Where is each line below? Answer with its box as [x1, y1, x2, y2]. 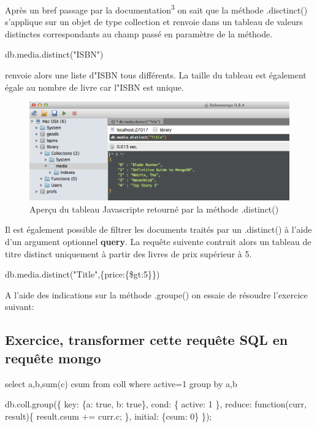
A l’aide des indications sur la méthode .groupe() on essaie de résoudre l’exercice [5, 288, 308, 301]
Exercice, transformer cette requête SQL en [5, 330, 288, 349]
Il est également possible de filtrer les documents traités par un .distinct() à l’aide [5, 223, 312, 236]
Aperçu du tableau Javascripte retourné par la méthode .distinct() [29, 202, 279, 215]
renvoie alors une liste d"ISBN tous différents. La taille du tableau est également [5, 69, 307, 81]
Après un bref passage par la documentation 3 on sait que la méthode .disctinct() [5, 2, 308, 16]
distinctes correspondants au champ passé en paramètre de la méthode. [5, 27, 273, 40]
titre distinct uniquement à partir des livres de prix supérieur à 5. [5, 247, 252, 260]
